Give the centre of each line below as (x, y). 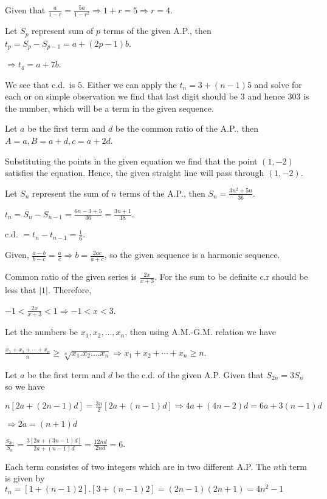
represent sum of (63, 31)
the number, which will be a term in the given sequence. (109, 108)
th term (293, 466)
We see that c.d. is (40, 84)
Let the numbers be (42, 332)
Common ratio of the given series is (71, 277)
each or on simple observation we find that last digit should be (122, 96)
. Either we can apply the (129, 84)
